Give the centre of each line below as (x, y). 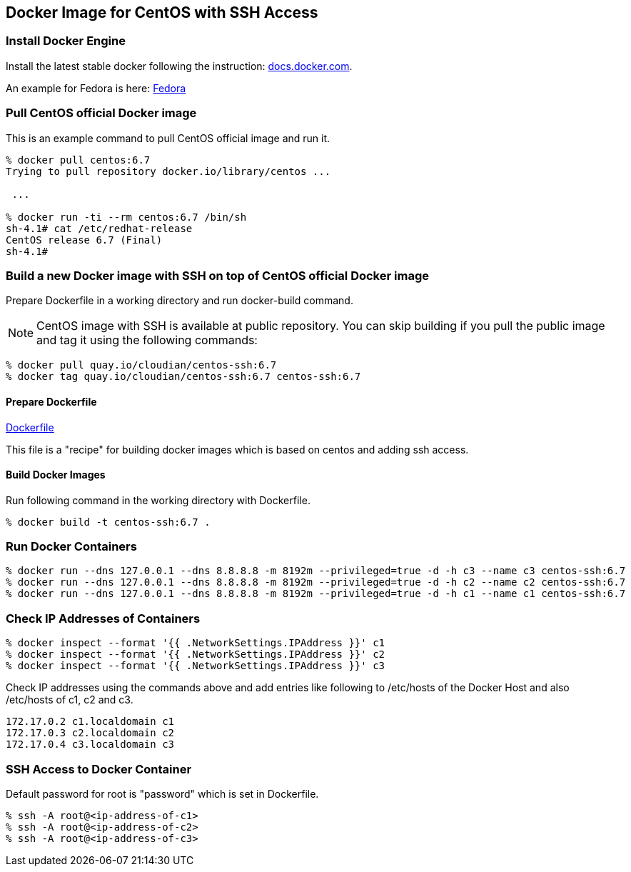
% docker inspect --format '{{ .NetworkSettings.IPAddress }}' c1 (196, 643)
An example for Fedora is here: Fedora (96, 88)
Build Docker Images (56, 475)
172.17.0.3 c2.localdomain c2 (90, 733)
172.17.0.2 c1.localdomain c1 (90, 722)
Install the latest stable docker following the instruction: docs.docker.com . (179, 66)
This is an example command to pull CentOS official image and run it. (168, 138)
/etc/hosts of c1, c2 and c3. (70, 700)
